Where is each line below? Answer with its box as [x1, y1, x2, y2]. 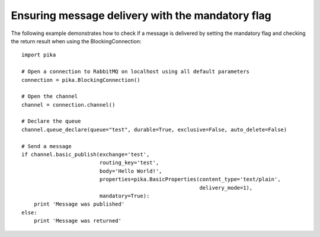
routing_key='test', [99, 159, 159, 166]
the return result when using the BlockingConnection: [11, 37, 142, 44]
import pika [21, 52, 56, 59]
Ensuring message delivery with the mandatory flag [11, 9, 272, 22]
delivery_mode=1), [199, 184, 253, 191]
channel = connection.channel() [21, 101, 116, 108]
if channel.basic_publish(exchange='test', [21, 151, 150, 158]
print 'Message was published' [33, 201, 125, 207]
